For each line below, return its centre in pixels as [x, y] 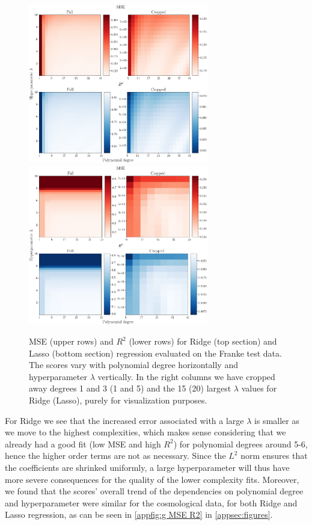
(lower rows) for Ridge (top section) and [203, 341]
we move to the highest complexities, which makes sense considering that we [145, 432]
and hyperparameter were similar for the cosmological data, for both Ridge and [151, 502]
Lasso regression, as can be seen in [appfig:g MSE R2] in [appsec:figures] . [139, 514]
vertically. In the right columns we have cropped [186, 376]
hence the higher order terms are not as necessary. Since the [115, 456]
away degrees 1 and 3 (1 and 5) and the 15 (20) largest [130, 388]
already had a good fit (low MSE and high [83, 444]
